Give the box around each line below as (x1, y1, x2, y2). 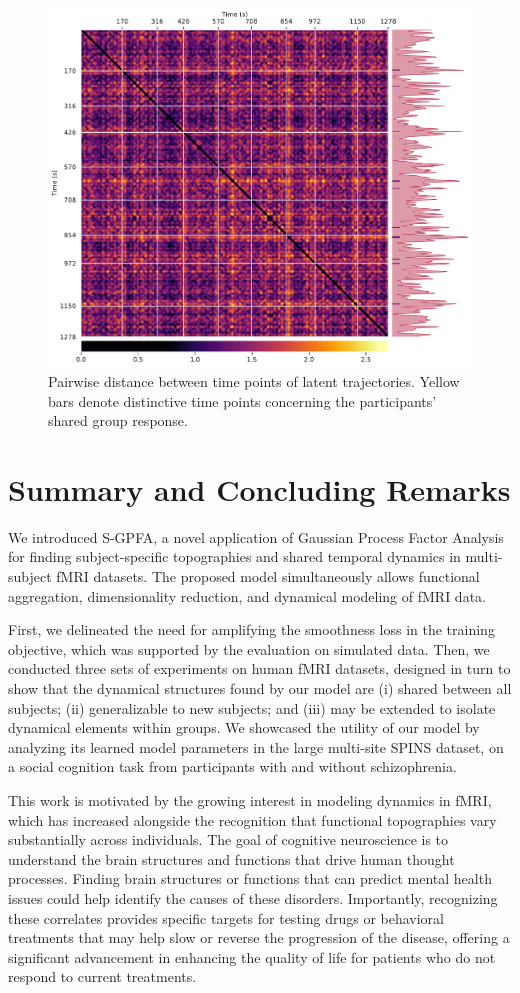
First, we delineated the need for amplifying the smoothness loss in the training (8, 619, 495, 640)
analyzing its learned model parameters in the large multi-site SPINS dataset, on (8, 736, 504, 757)
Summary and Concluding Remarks (8, 468, 511, 509)
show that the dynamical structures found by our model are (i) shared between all (8, 677, 512, 698)
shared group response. (48, 410, 188, 431)
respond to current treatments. (8, 966, 197, 987)
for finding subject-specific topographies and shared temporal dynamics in (8, 546, 461, 567)
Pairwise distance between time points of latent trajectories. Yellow (48, 370, 460, 391)
